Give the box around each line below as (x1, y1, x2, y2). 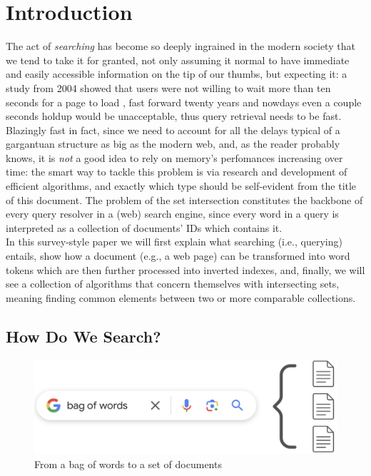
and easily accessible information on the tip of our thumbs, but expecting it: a (6, 66, 347, 81)
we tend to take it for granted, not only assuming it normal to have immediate (6, 52, 350, 67)
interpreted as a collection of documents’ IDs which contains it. (6, 220, 283, 235)
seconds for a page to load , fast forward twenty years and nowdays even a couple (6, 94, 362, 109)
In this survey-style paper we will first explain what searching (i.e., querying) (6, 234, 342, 249)
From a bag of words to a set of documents (34, 456, 222, 471)
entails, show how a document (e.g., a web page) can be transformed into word (6, 248, 350, 263)
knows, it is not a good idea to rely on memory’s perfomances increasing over (6, 150, 343, 165)
